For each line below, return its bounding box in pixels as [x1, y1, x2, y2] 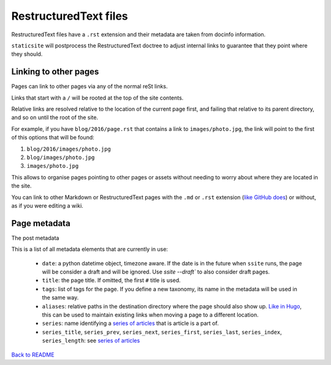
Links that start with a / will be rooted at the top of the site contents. [11, 94, 184, 101]
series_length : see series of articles [42, 337, 140, 344]
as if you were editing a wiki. [11, 202, 84, 209]
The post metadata [11, 234, 59, 241]
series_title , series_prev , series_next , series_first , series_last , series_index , [42, 328, 282, 336]
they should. [11, 50, 43, 58]
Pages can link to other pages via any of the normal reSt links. [11, 83, 168, 90]
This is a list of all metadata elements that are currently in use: [11, 246, 169, 253]
